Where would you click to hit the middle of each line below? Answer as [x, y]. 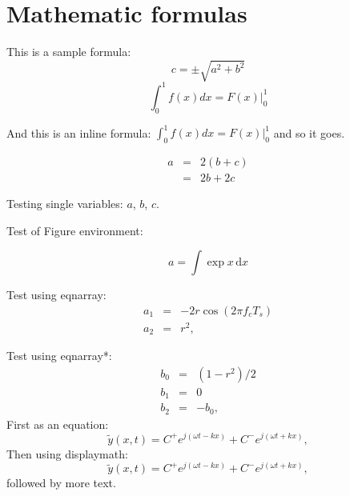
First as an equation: [58, 424]
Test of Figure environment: [75, 230]
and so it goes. [309, 132]
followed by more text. [61, 483]
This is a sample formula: [69, 52]
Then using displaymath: [67, 453]
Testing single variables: [65, 203]
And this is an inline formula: [79, 132]
